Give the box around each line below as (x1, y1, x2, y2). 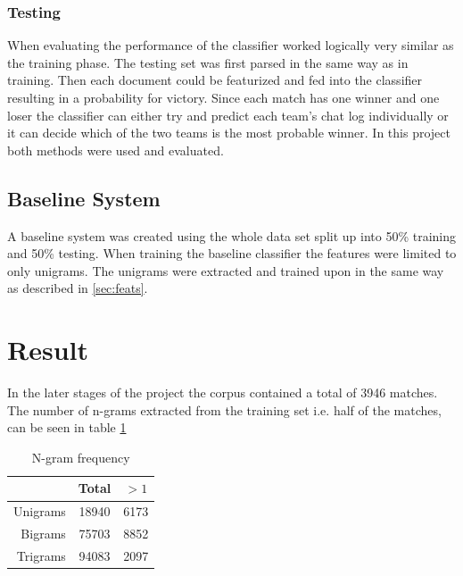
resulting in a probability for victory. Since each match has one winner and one (7, 88, 440, 106)
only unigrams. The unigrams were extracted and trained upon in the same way (7, 261, 444, 280)
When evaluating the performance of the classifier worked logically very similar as (7, 36, 454, 54)
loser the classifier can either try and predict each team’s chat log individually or (7, 105, 449, 124)
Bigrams (21, 524, 66, 543)
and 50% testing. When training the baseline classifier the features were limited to (7, 244, 457, 263)
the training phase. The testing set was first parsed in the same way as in (7, 53, 409, 71)
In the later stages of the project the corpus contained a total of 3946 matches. (7, 383, 438, 402)
